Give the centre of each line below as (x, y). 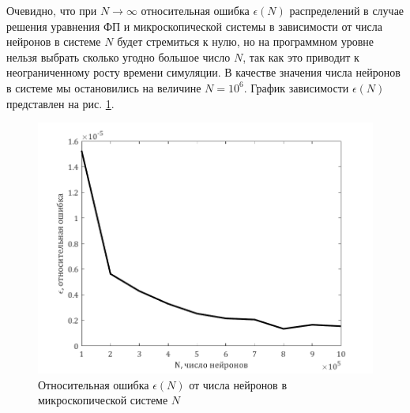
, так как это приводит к (301, 56)
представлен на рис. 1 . (60, 103)
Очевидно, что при (52, 10)
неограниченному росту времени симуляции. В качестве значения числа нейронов (203, 72)
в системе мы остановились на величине (104, 87)
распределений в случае (347, 10)
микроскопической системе (103, 400)
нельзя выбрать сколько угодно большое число (118, 56)
